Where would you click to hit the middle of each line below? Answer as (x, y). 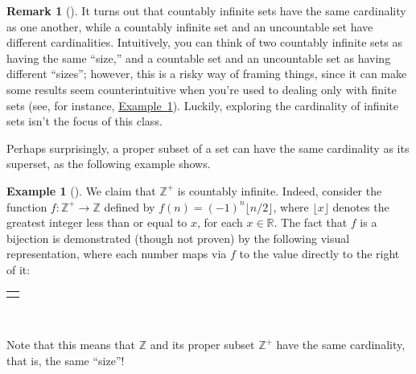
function (27, 206)
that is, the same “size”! (66, 360)
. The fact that (311, 222)
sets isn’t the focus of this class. (84, 121)
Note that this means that (71, 345)
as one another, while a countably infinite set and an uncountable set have (190, 26)
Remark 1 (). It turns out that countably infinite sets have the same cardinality (206, 10)
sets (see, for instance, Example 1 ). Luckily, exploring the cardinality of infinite (202, 105)
